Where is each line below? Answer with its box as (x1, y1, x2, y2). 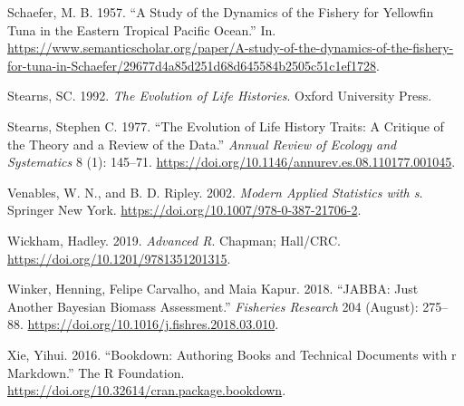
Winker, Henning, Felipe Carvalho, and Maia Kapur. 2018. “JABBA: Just (7, 279, 419, 298)
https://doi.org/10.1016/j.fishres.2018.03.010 (27, 314, 275, 333)
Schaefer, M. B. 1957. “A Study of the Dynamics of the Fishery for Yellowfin (7, 3, 434, 21)
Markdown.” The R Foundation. (7, 362, 185, 382)
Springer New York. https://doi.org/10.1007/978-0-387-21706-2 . (7, 200, 362, 219)
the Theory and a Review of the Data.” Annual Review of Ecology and (7, 134, 397, 153)
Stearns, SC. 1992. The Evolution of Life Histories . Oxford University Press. (7, 86, 432, 105)
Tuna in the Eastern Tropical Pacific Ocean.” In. (7, 20, 276, 39)
